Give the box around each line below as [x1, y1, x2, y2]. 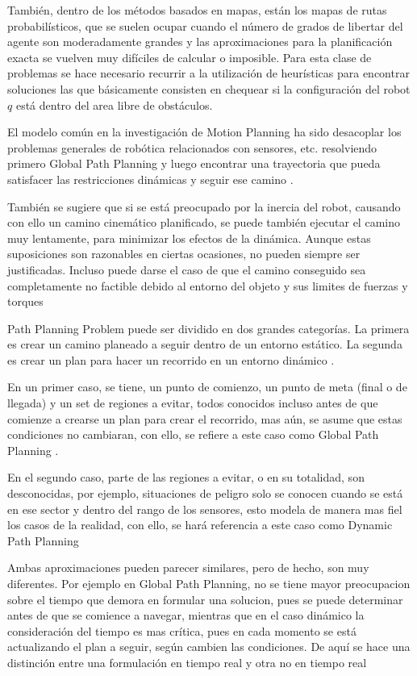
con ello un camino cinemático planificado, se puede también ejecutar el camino [7, 214, 400, 231]
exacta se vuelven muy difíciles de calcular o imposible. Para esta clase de [7, 48, 372, 65]
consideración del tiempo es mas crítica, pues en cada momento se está [7, 622, 357, 639]
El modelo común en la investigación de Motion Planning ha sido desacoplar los [7, 123, 402, 140]
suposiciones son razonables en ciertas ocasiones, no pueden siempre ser [7, 245, 361, 262]
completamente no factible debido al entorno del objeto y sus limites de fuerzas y [7, 277, 408, 294]
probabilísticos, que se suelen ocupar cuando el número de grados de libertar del [7, 17, 403, 34]
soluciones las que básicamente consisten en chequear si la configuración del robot [7, 80, 411, 97]
